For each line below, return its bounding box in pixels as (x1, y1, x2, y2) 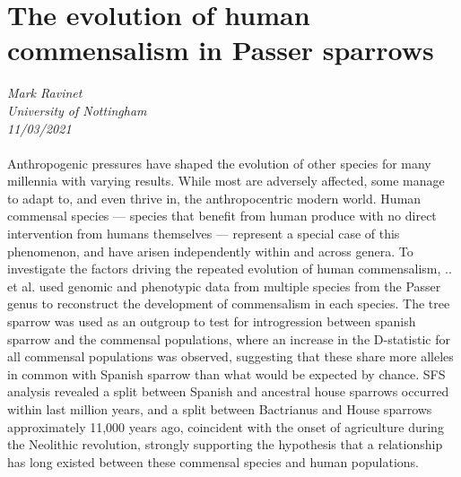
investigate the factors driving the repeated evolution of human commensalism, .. (7, 259, 452, 278)
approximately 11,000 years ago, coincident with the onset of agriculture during (7, 417, 444, 436)
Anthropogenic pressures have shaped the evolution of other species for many (7, 153, 431, 172)
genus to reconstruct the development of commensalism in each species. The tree (7, 294, 450, 313)
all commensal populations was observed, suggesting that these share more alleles (7, 347, 454, 366)
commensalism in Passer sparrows (7, 31, 434, 68)
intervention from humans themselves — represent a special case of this (7, 224, 400, 243)
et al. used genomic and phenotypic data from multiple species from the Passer (7, 276, 441, 295)
